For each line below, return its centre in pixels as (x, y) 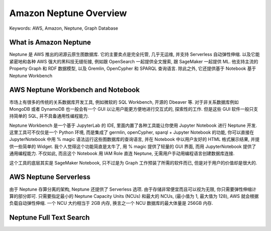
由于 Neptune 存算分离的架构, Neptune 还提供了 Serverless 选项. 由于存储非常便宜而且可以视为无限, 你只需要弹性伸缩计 (133, 189)
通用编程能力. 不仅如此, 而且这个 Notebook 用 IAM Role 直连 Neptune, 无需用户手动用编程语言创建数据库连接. (122, 153)
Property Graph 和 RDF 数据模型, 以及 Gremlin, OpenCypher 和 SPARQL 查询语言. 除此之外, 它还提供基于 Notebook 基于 (133, 68)
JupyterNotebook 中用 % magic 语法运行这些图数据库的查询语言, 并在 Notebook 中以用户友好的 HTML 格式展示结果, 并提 (134, 139)
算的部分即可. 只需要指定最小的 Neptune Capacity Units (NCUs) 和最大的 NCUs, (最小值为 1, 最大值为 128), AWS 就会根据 (134, 196)
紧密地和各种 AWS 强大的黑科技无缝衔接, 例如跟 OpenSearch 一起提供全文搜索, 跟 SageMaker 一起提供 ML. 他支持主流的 (134, 61)
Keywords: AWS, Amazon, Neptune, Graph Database (64, 28)
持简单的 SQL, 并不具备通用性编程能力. (49, 116)
